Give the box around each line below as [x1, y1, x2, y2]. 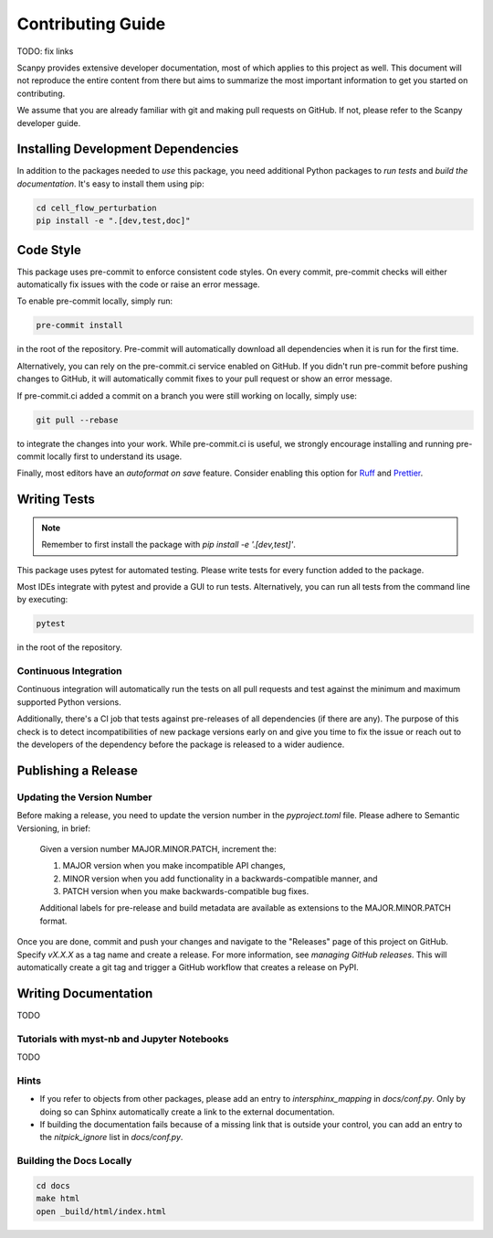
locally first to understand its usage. [47, 451, 183, 462]
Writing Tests [16, 492, 96, 507]
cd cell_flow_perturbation [36, 202, 157, 213]
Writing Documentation [16, 986, 153, 1001]
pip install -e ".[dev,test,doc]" [36, 216, 191, 226]
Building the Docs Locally [16, 1155, 132, 1168]
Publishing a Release [16, 763, 139, 778]
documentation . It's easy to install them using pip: [16, 178, 205, 189]
